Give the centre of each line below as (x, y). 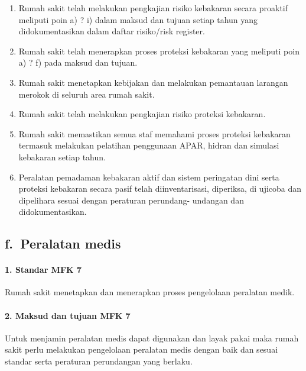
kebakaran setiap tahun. (62, 157)
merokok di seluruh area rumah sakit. (87, 94)
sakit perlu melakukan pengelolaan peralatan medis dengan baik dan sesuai (141, 349)
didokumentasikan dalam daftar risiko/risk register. (112, 31)
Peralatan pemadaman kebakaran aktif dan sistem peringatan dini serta (149, 177)
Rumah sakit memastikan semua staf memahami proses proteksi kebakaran (154, 133)
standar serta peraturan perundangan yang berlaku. (99, 361)
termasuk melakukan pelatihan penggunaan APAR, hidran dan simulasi (149, 145)
